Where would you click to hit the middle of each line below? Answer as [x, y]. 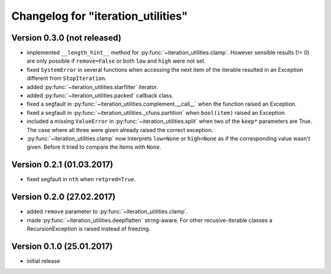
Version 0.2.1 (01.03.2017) [62, 165]
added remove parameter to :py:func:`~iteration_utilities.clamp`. [107, 211]
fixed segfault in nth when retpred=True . [81, 179]
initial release [44, 260]
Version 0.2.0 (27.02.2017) [63, 197]
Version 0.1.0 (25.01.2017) [62, 246]
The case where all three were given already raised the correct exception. [120, 130]
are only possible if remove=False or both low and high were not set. [116, 61]
